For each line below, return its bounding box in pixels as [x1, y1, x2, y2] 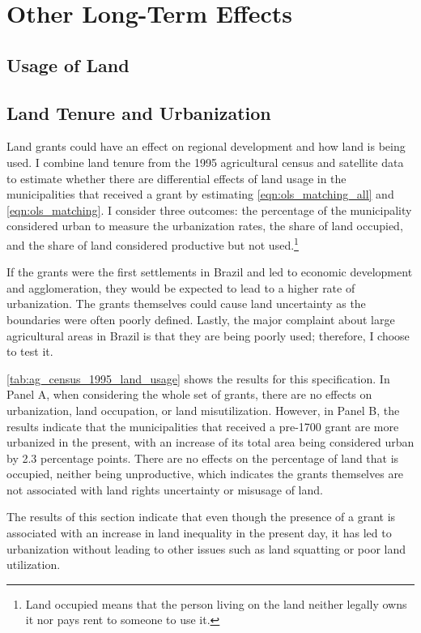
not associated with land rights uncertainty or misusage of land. [6, 481, 323, 498]
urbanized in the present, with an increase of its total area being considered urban [6, 434, 415, 451]
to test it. [6, 343, 53, 360]
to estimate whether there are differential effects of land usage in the [6, 169, 347, 186]
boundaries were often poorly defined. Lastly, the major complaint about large [6, 310, 395, 327]
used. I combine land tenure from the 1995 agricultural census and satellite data [6, 153, 404, 170]
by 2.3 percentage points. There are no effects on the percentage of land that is [6, 449, 399, 466]
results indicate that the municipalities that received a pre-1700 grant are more [6, 417, 399, 434]
